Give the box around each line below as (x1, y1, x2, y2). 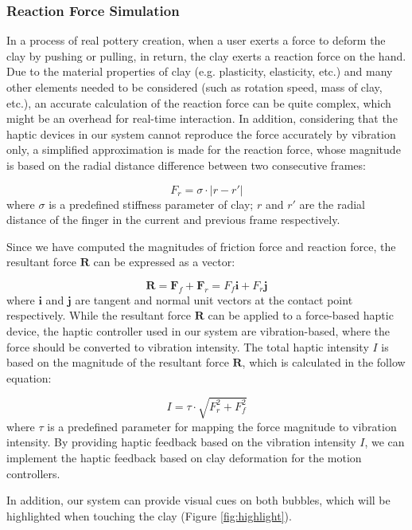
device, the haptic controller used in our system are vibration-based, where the (6, 322, 390, 339)
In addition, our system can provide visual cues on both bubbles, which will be (6, 492, 391, 508)
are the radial (299, 195, 366, 212)
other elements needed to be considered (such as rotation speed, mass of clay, (6, 79, 383, 95)
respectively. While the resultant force (6, 307, 192, 324)
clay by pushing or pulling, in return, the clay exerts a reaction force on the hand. (6, 47, 406, 64)
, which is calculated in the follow (242, 354, 406, 371)
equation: (6, 369, 52, 386)
